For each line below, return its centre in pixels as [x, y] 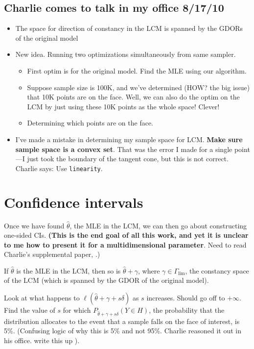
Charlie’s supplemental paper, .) [52, 254]
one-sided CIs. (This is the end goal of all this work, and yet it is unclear [126, 235]
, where [149, 270]
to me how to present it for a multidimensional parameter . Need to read [125, 244]
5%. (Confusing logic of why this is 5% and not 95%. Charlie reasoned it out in [123, 331]
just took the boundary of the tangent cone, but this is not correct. [128, 159]
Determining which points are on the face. [90, 123]
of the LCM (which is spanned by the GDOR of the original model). [106, 280]
